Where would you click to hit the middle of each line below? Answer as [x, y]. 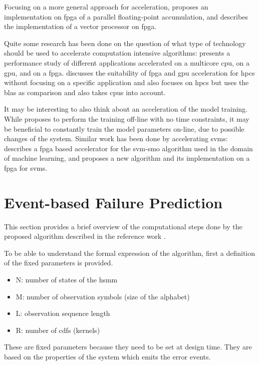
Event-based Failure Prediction [113, 202]
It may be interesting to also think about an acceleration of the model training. [126, 109]
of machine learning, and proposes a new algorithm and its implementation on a [127, 158]
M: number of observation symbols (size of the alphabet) [103, 296]
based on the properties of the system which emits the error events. [107, 356]
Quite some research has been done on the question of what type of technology [125, 43]
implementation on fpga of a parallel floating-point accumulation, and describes [126, 16]
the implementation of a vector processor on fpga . [80, 26]
